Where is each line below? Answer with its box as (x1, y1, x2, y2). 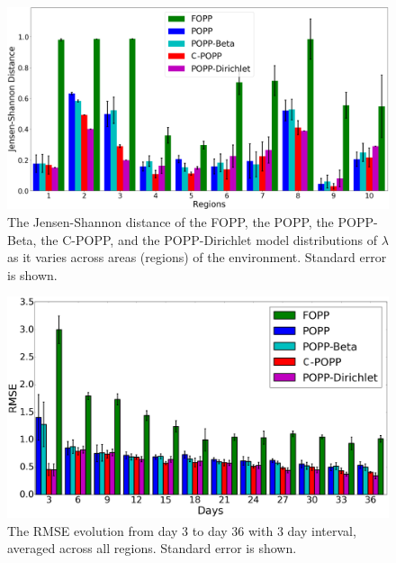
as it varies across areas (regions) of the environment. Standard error (7, 248, 387, 267)
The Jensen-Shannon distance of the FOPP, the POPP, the (7, 213, 334, 232)
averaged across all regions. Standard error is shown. (7, 539, 297, 558)
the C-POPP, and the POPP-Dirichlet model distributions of (40, 230, 377, 249)
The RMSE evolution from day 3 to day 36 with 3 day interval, (7, 521, 356, 540)
